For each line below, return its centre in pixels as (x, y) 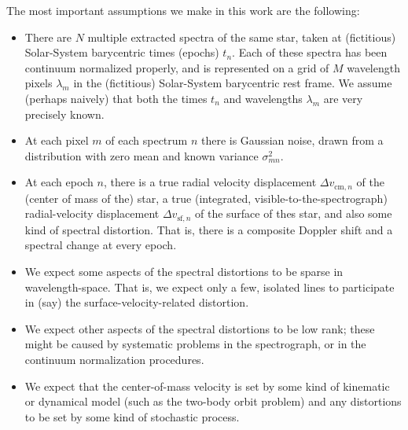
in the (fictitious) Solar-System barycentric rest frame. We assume (233, 83)
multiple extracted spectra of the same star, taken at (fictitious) (242, 37)
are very (343, 98)
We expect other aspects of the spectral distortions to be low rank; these (200, 328)
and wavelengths (263, 98)
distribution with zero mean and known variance (142, 155)
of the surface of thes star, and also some (293, 213)
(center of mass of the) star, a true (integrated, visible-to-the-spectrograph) (206, 198)
